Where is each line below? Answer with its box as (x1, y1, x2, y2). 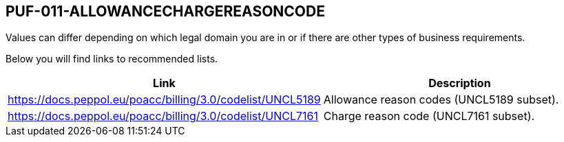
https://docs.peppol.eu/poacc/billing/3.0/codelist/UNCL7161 (8, 109, 318, 123)
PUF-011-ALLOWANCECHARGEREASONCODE (6, 3, 325, 20)
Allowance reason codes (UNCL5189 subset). (323, 93, 559, 107)
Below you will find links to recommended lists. (6, 53, 218, 65)
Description (428, 76, 491, 91)
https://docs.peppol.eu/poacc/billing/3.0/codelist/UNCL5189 (8, 93, 321, 107)
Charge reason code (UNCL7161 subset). (323, 109, 535, 123)
